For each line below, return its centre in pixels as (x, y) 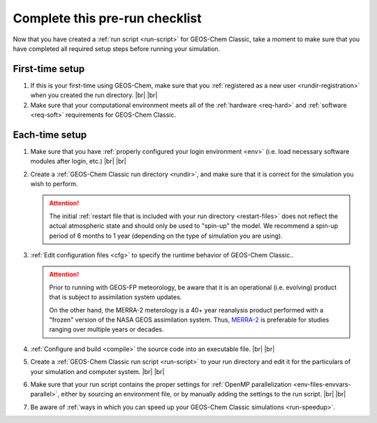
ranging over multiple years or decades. (106, 329)
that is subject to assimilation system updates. (116, 297)
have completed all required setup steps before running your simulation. (117, 48)
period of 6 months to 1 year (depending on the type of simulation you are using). (166, 236)
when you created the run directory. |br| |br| (94, 95)
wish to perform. (54, 184)
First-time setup (49, 69)
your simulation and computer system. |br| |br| (97, 371)
